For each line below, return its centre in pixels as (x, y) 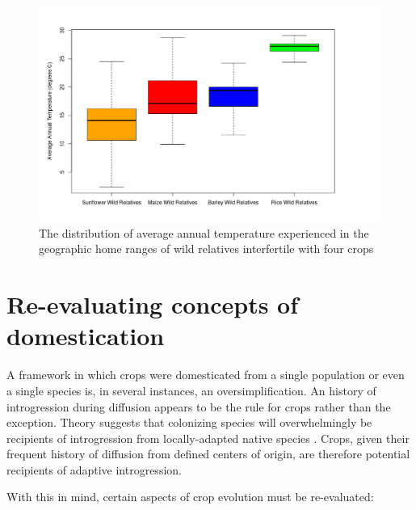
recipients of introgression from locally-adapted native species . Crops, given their (208, 438)
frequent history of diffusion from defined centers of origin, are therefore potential (208, 454)
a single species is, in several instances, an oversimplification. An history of (191, 390)
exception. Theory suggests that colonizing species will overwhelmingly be (189, 422)
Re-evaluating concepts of (153, 304)
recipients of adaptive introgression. (94, 469)
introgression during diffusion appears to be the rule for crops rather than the (199, 406)
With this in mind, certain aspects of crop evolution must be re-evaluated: (190, 497)
